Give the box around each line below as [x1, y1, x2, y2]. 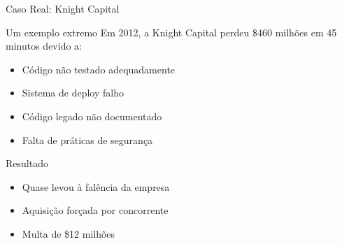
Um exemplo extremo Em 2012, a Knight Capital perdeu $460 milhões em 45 [6, 24, 337, 39]
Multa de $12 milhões [22, 226, 115, 241]
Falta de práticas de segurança [22, 132, 153, 147]
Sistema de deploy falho [22, 85, 124, 100]
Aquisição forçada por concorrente [22, 203, 169, 217]
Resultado [6, 156, 48, 171]
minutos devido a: [6, 38, 82, 53]
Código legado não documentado [22, 108, 162, 123]
